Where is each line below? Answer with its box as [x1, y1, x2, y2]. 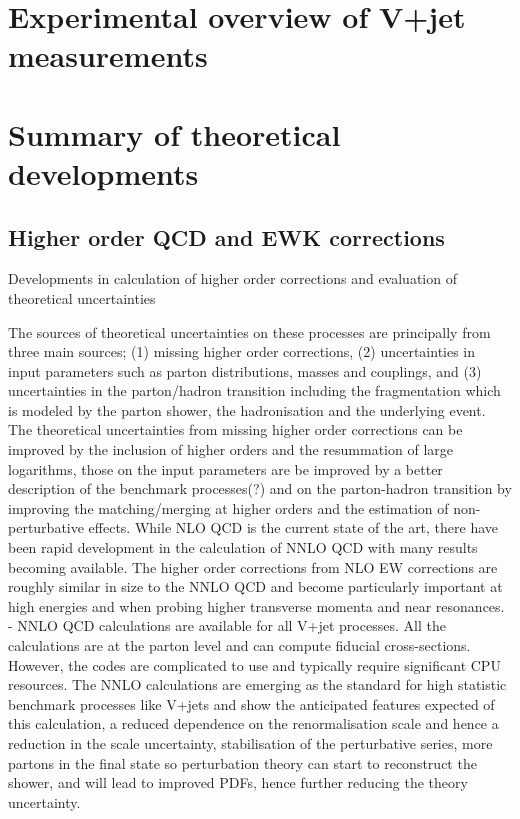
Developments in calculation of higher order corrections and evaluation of [8, 268, 457, 289]
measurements [8, 35, 208, 76]
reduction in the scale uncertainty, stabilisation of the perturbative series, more [8, 732, 493, 753]
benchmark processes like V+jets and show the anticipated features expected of [8, 693, 495, 714]
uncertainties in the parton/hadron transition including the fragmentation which [8, 380, 501, 401]
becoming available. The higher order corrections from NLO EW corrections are [8, 556, 498, 577]
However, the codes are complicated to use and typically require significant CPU [8, 654, 501, 675]
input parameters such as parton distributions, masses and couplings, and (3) [8, 360, 482, 381]
